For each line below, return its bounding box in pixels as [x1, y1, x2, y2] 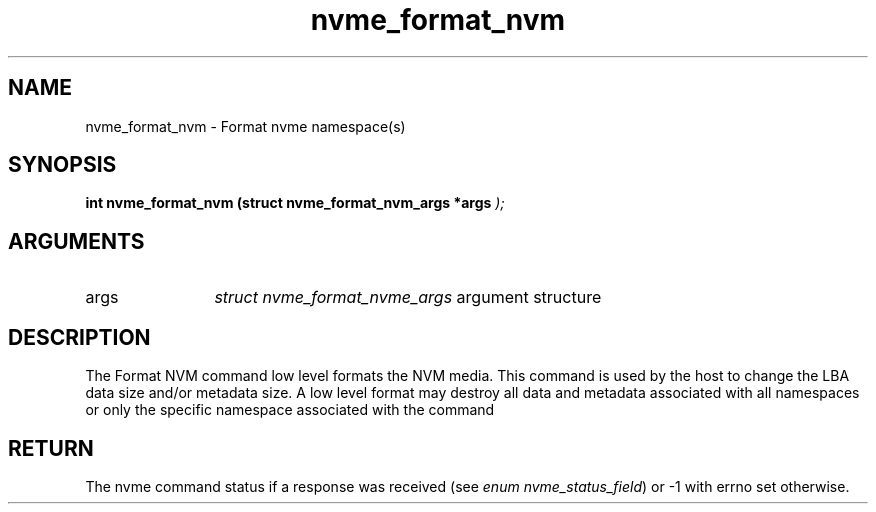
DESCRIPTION [8, 324, 151, 350]
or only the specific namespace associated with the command [85, 401, 495, 419]
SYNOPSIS [8, 152, 117, 178]
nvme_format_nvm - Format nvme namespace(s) [85, 117, 406, 135]
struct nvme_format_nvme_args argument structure [214, 287, 602, 308]
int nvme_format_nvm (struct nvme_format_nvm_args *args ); [85, 194, 505, 212]
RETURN [8, 435, 94, 461]
